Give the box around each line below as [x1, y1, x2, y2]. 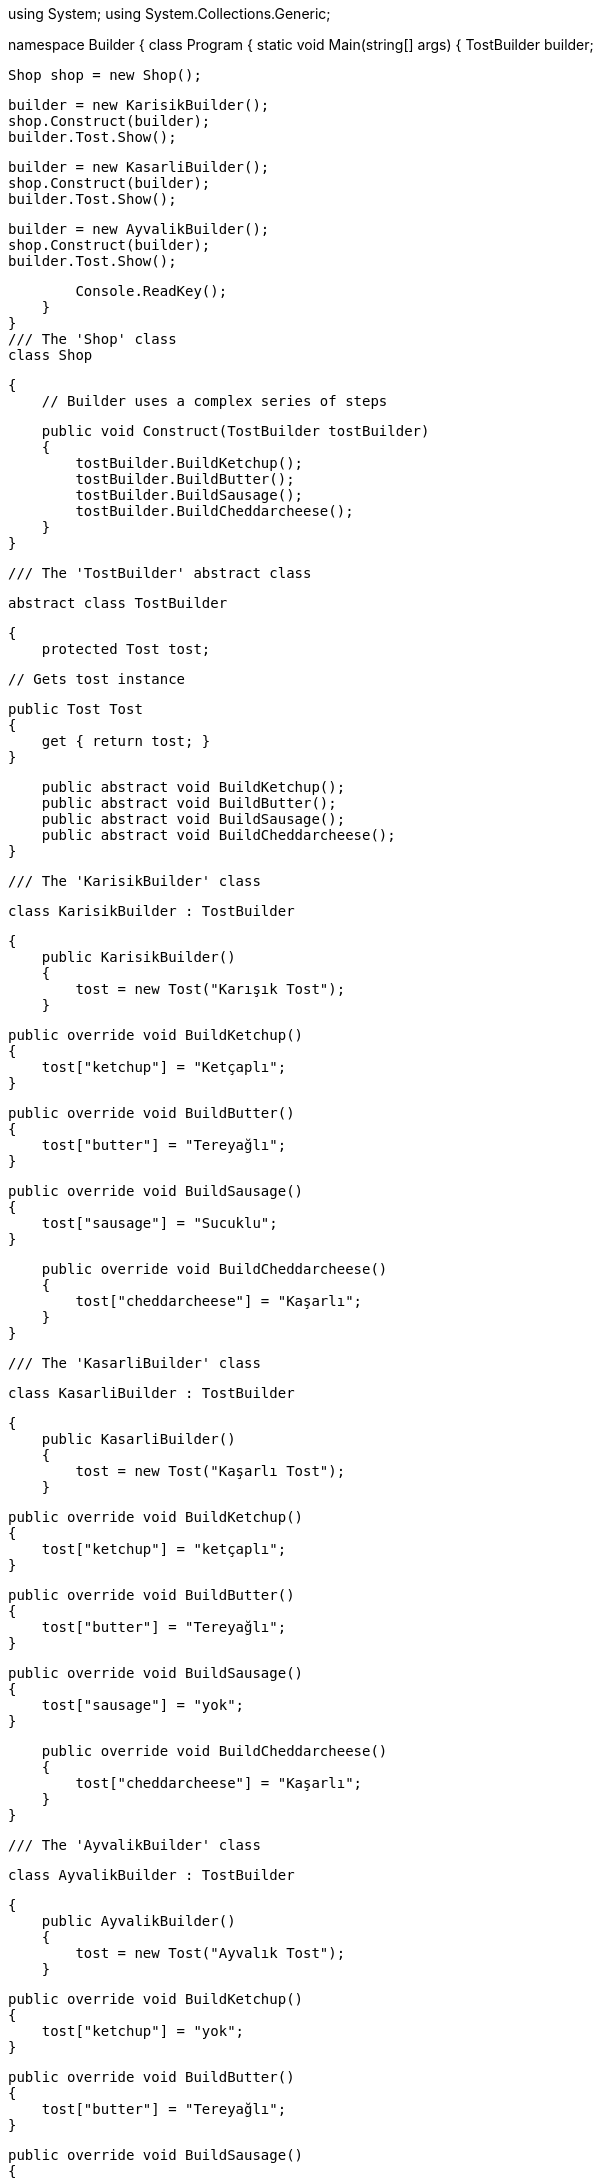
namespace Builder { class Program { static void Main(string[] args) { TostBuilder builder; [8, 36, 594, 53]
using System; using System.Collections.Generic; [8, 5, 331, 22]
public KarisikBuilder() [41, 949, 236, 965]
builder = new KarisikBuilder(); [8, 97, 270, 113]
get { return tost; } [41, 733, 211, 749]
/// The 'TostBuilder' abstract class [8, 565, 312, 581]
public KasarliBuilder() [41, 1431, 236, 1447]
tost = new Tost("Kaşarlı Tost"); [75, 1463, 346, 1479]
